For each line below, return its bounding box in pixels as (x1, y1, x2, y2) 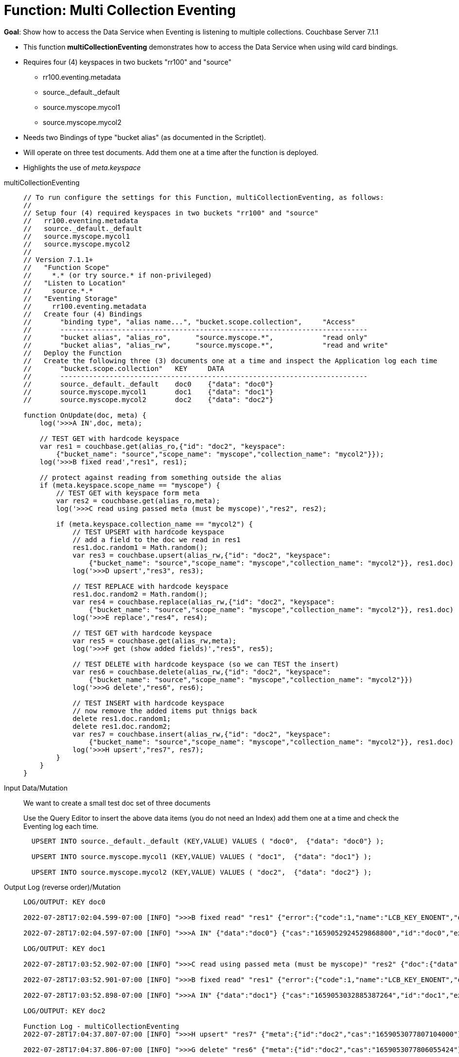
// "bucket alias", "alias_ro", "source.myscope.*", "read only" (23, 333, 368, 341)
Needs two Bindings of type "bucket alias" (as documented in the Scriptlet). (23, 133, 266, 141)
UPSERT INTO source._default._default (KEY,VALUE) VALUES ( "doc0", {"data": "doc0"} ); (31, 837, 384, 845)
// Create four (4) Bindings (23, 310, 142, 318)
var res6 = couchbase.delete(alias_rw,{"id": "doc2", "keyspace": (72, 668, 331, 676)
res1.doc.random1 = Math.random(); (72, 543, 208, 551)
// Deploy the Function (23, 349, 122, 357)
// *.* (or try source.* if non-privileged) (23, 271, 212, 279)
